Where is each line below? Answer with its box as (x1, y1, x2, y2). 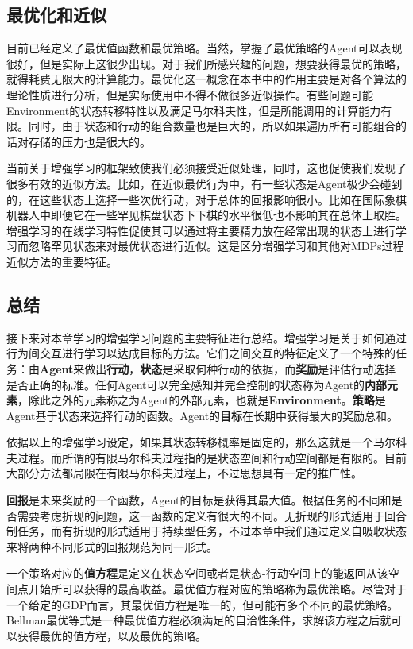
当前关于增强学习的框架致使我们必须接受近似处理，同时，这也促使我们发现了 (6, 160, 407, 176)
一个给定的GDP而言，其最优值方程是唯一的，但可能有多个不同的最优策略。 (6, 596, 399, 612)
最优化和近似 (6, 2, 106, 27)
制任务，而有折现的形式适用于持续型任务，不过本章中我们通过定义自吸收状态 (6, 523, 407, 539)
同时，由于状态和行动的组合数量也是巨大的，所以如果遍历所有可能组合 (28, 118, 396, 134)
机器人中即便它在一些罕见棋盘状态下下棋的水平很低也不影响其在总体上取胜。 (6, 207, 407, 223)
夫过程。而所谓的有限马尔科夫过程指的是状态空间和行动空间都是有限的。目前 (6, 449, 407, 466)
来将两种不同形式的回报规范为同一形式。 (6, 538, 218, 554)
